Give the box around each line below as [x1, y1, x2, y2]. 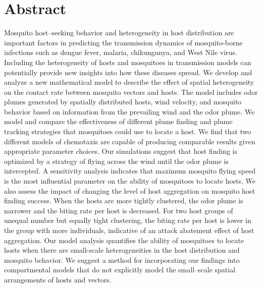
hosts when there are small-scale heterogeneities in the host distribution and [4, 245, 240, 255]
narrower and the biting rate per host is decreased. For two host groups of [4, 205, 233, 215]
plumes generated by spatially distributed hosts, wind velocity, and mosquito [4, 96, 242, 107]
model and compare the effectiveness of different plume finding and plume [4, 116, 233, 127]
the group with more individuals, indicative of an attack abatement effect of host [4, 225, 254, 235]
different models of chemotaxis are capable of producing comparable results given [4, 136, 255, 146]
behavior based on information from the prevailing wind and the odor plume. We [4, 106, 255, 117]
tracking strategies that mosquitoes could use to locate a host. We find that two [4, 126, 251, 137]
